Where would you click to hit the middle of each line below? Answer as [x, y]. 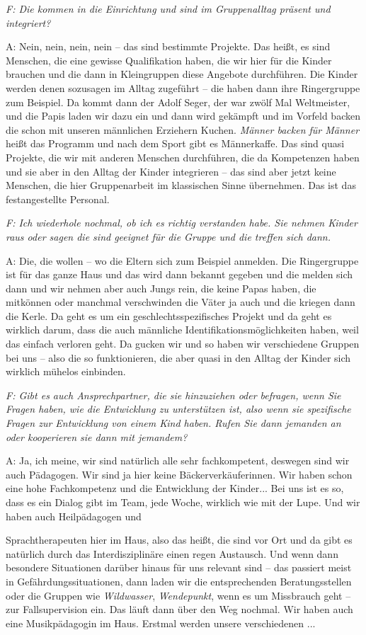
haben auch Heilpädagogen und [74, 516]
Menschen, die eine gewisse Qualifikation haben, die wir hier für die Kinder [169, 60]
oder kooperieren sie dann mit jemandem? [97, 436]
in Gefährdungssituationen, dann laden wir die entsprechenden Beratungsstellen [179, 581]
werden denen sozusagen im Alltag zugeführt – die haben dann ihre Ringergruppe [183, 87]
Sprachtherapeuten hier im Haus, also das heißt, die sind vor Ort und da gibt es [179, 540]
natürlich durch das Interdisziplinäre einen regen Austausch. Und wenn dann [172, 553]
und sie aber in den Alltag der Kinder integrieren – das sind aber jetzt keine [171, 171]
